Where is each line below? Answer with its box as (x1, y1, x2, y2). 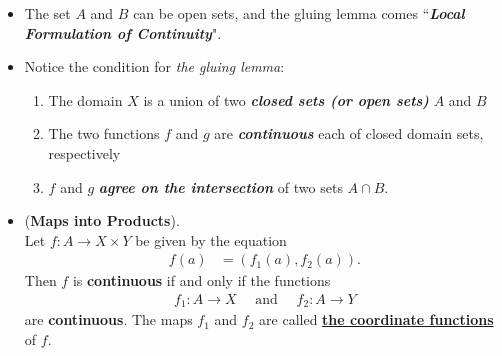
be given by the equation (135, 229, 287, 250)
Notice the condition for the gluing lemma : (24, 56, 285, 77)
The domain (48, 89, 123, 110)
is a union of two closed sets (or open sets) (143, 89, 429, 110)
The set (24, 3, 71, 23)
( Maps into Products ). (24, 210, 180, 231)
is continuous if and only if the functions (72, 270, 331, 291)
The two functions (48, 123, 160, 144)
